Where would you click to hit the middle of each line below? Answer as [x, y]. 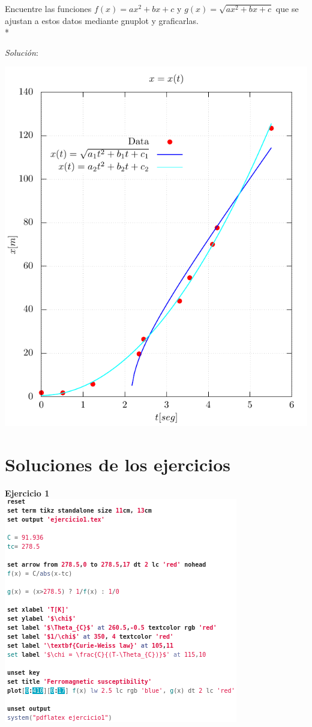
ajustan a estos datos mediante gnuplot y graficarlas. [102, 20]
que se [287, 8]
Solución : [22, 52]
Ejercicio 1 [27, 493]
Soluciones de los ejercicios [118, 464]
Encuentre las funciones [48, 8]
